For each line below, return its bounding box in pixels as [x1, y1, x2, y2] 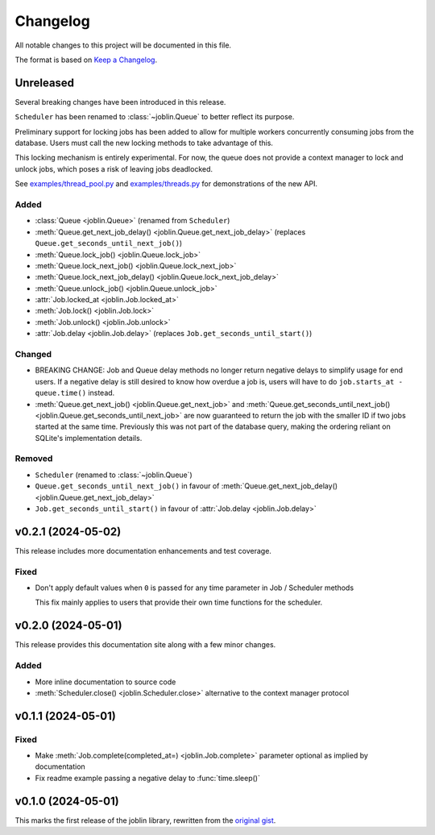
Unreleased [14, 76, 75, 89]
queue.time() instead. [35, 388, 115, 398]
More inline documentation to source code [35, 677, 176, 687]
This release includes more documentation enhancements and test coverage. [14, 546, 271, 555]
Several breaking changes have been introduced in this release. [14, 97, 226, 106]
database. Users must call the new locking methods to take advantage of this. [14, 138, 274, 148]
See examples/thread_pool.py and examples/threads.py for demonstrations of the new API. [14, 179, 318, 189]
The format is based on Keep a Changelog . [14, 55, 157, 64]
